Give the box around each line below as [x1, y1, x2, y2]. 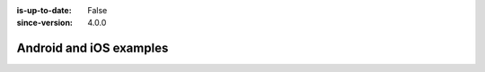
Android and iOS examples [16, 41, 169, 56]
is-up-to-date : [16, 5, 72, 15]
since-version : [16, 18, 74, 28]
